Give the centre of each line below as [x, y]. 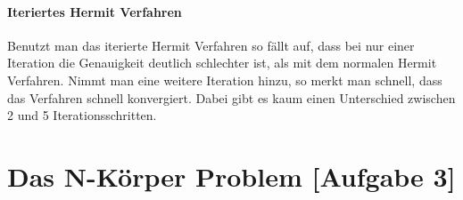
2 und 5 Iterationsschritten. [82, 115]
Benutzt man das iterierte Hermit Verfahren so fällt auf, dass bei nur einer [211, 45]
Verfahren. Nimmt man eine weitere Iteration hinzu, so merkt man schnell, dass [225, 80]
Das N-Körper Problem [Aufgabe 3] [231, 176]
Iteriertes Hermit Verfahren [95, 11]
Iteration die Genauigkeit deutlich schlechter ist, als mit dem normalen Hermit [222, 63]
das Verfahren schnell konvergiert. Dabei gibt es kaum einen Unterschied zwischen [231, 97]
